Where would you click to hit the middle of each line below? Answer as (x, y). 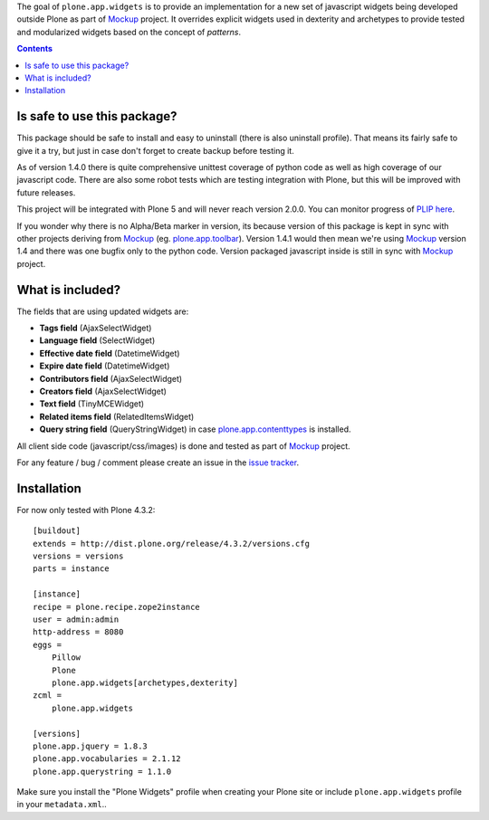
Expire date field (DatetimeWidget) (105, 366)
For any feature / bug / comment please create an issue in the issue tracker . (158, 462)
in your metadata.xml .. (62, 805)
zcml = (48, 696)
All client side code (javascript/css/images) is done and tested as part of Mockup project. (183, 446)
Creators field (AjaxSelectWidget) (103, 391)
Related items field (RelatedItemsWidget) (117, 416)
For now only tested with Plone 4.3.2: (86, 510)
